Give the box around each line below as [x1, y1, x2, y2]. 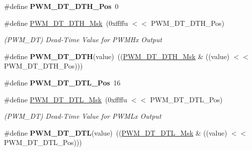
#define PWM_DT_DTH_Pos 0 [4, 1, 119, 11]
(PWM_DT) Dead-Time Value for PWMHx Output [4, 34, 162, 45]
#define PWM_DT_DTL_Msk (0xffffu [4, 94, 127, 104]
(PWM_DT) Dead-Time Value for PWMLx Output [4, 111, 162, 121]
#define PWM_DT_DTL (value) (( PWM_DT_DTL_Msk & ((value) [4, 127, 227, 138]
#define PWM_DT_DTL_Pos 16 [4, 77, 121, 87]
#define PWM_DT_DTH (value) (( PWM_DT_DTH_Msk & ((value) [4, 51, 230, 61]
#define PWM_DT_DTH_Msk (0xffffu [4, 17, 128, 28]
